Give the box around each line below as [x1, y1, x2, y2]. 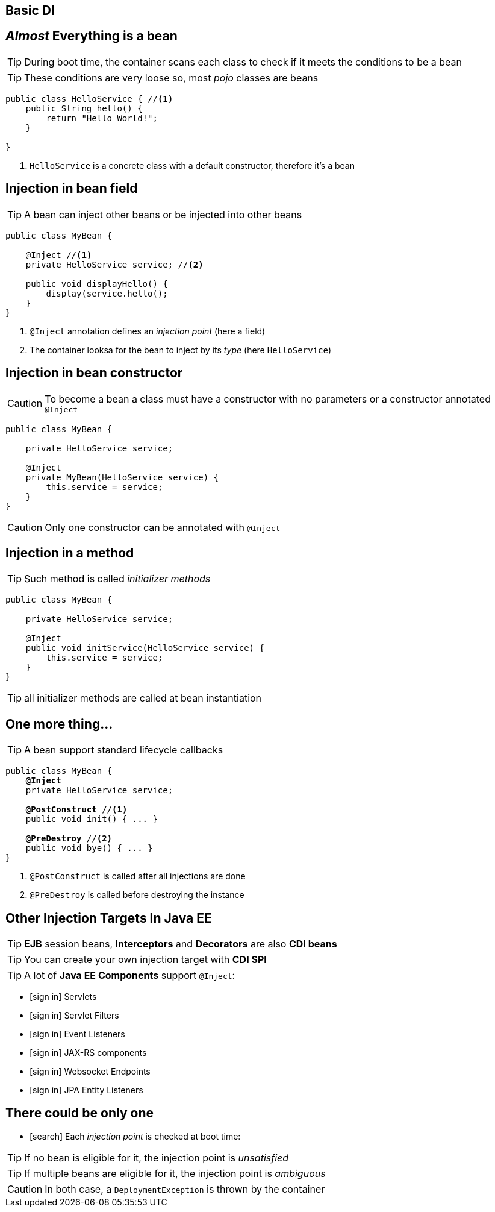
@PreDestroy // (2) [25, 834, 113, 844]
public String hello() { [25, 103, 143, 113]
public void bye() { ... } [25, 843, 153, 853]
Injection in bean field [5, 181, 138, 196]
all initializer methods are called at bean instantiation [24, 692, 262, 705]
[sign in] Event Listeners [30, 1029, 125, 1040]
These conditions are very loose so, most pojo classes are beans [24, 71, 319, 84]
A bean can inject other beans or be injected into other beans [24, 208, 302, 221]
